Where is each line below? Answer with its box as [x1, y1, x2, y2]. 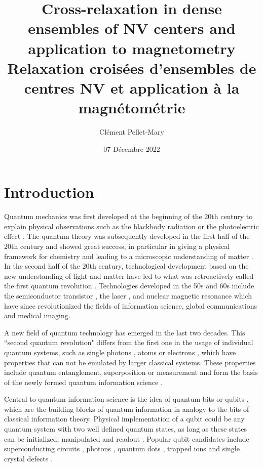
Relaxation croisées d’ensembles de [7, 57, 256, 78]
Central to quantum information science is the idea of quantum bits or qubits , [4, 394, 249, 404]
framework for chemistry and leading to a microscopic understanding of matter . [4, 250, 253, 261]
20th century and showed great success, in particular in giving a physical [4, 240, 230, 251]
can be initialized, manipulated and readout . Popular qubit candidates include [4, 433, 249, 444]
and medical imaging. [4, 310, 70, 321]
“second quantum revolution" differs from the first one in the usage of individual [4, 337, 253, 348]
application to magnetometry [28, 37, 236, 58]
